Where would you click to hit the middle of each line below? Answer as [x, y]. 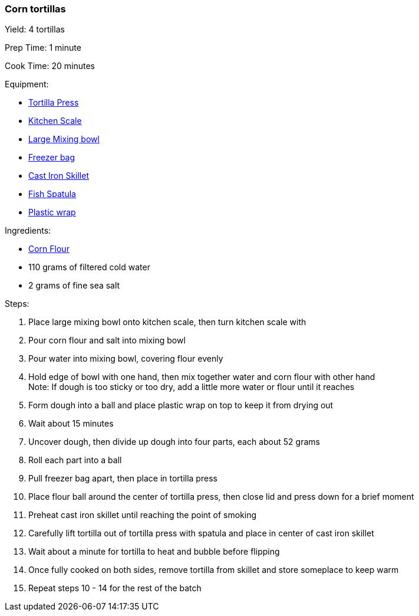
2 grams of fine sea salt [74, 286]
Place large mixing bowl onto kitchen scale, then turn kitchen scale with [167, 322]
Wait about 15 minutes [71, 424]
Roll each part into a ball [75, 460]
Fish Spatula [52, 194]
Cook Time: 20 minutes [50, 66]
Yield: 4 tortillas [35, 30]
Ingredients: [28, 231]
